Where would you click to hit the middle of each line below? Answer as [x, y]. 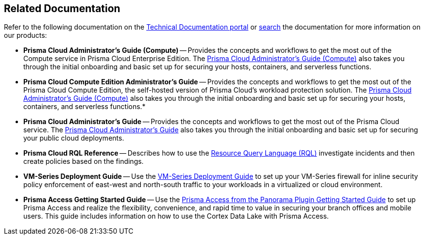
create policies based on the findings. [84, 161]
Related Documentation [62, 8]
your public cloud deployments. [74, 138]
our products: [25, 35]
